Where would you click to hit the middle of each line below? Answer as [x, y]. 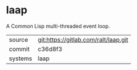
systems [20, 58]
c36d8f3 [50, 49]
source [18, 39]
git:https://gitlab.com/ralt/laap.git [83, 39]
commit [19, 49]
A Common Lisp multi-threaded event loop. [58, 26]
